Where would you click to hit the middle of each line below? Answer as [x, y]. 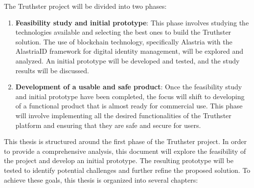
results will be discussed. [52, 70]
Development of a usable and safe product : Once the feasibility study [129, 87]
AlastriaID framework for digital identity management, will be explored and [129, 51]
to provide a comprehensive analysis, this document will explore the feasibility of [125, 151]
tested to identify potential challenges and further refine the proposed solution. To [127, 170]
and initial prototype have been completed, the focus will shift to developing [130, 96]
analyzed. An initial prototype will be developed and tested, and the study [127, 60]
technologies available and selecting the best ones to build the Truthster [123, 32]
